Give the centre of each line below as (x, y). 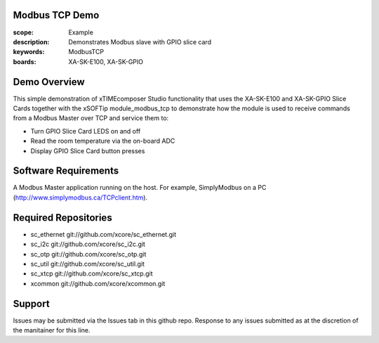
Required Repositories (62, 218)
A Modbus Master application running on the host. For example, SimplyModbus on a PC (140, 188)
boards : (25, 62)
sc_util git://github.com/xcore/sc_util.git (88, 264)
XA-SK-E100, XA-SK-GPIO (106, 62)
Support (31, 303)
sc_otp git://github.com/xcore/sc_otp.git (88, 254)
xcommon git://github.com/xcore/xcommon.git (98, 283)
